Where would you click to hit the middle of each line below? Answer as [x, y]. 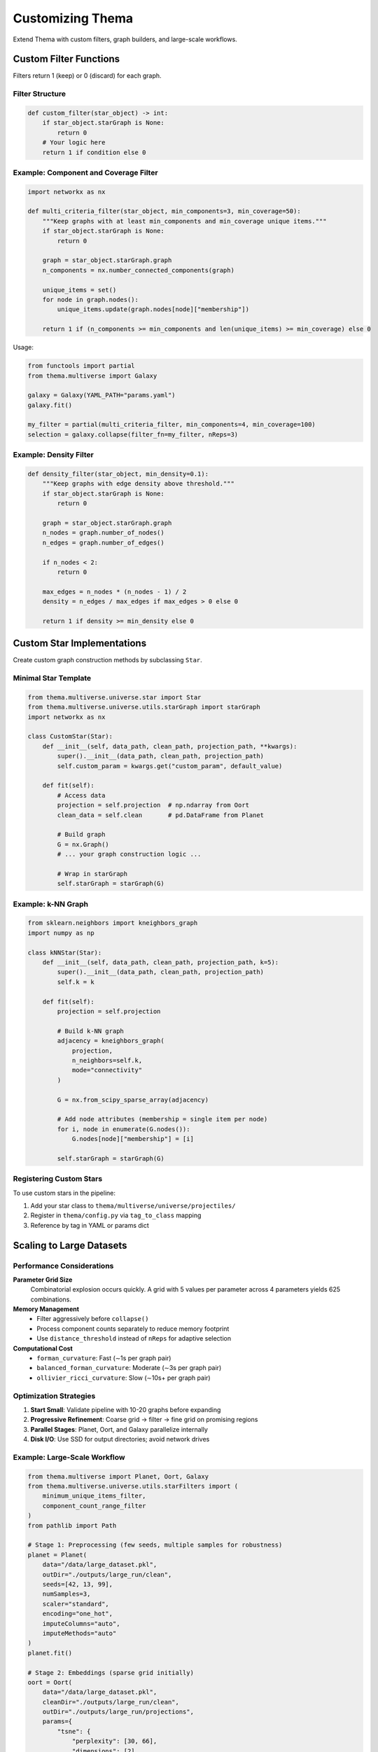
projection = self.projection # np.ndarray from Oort [153, 805]
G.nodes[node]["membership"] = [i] [133, 1139]
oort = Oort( [50, 1682]
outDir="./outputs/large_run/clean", [107, 1574]
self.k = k [76, 982]
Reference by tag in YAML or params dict [90, 1225]
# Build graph [81, 835]
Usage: [23, 348]
